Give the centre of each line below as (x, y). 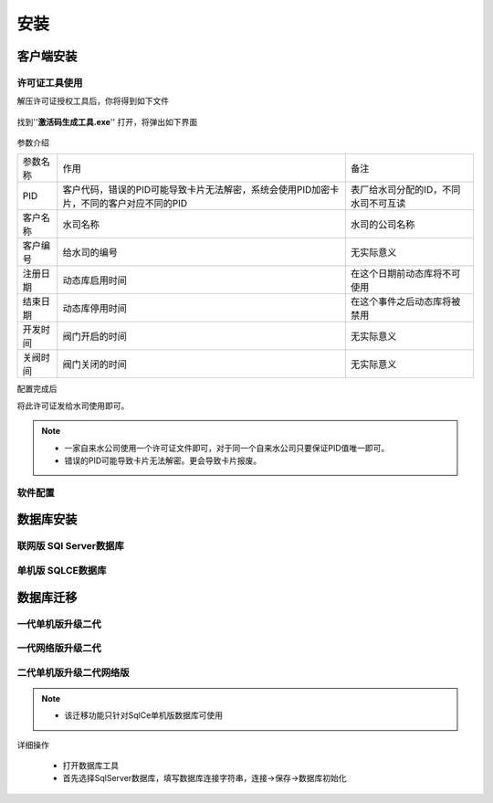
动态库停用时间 (94, 309)
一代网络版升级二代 (59, 649)
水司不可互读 (378, 204)
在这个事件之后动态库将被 (405, 301)
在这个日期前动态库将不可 (405, 274)
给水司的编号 (90, 253)
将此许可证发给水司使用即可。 (73, 406)
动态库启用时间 (94, 280)
